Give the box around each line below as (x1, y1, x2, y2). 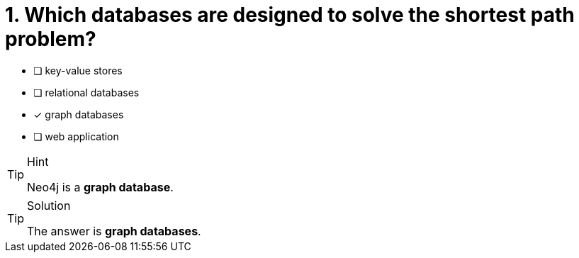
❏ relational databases (33, 86, 140, 99)
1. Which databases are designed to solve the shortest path (5, 3, 575, 27)
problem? (5, 27, 96, 51)
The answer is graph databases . (27, 223, 201, 238)
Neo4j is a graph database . (27, 179, 174, 194)
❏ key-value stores (33, 64, 123, 77)
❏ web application (33, 130, 119, 142)
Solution (27, 198, 71, 213)
